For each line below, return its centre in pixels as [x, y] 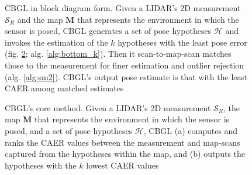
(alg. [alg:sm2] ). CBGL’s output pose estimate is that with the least [126, 76]
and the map [40, 19]
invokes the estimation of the [56, 42]
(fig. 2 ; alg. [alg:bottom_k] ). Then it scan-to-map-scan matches [118, 54]
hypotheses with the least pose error [182, 42]
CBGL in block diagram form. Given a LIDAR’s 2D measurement [123, 8]
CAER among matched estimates [64, 88]
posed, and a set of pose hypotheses [69, 130]
